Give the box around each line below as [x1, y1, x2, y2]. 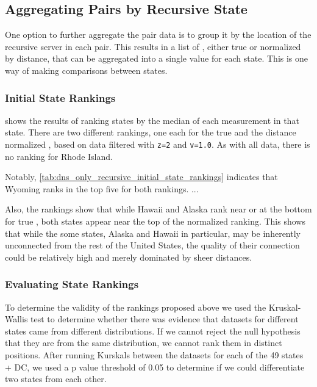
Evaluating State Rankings [5, 277, 139, 292]
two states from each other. [5, 372, 107, 385]
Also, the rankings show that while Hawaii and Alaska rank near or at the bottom [5, 203, 312, 215]
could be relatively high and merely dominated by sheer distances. [5, 250, 252, 263]
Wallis [5, 313, 28, 325]
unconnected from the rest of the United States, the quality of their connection [5, 239, 300, 251]
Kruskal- [268, 300, 301, 313]
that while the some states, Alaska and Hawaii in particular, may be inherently [5, 226, 301, 239]
